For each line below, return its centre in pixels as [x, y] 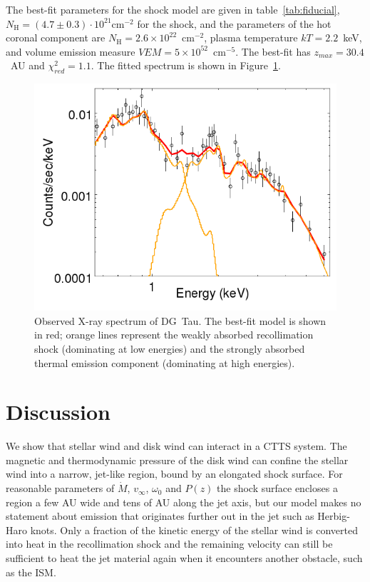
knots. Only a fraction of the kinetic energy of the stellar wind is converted [194, 530]
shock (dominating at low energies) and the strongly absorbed [170, 348]
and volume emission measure [71, 51]
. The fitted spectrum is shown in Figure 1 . [186, 65]
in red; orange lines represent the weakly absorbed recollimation [174, 335]
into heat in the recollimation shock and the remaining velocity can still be [169, 544]
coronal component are [56, 37]
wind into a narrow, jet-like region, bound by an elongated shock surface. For [174, 474]
